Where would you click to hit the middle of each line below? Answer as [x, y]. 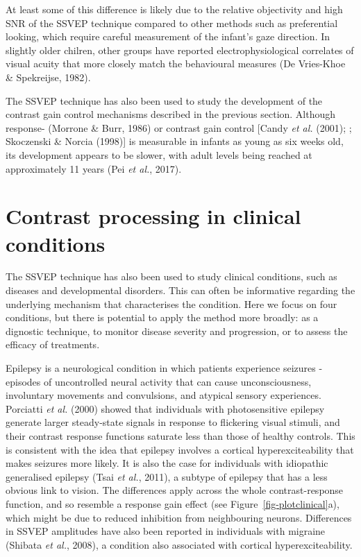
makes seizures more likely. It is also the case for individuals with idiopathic [167, 463]
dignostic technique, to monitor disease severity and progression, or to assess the [177, 331]
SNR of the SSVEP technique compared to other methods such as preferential [172, 23]
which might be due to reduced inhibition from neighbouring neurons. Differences [179, 517]
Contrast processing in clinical [153, 216]
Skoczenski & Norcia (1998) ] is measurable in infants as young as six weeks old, [175, 141]
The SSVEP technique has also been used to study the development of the [164, 100]
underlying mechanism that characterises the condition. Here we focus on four [171, 303]
